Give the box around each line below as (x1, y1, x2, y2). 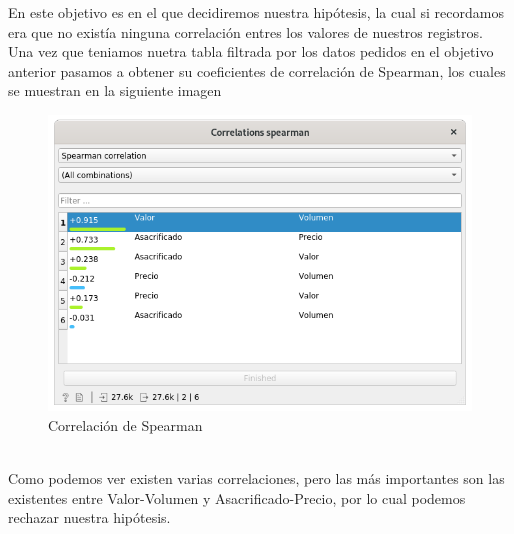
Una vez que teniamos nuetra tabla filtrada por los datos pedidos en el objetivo (8, 41, 494, 62)
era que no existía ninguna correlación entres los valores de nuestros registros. (8, 21, 483, 42)
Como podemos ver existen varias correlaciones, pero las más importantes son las (8, 468, 505, 489)
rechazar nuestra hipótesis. (8, 507, 171, 528)
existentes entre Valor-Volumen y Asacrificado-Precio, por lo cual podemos (8, 487, 466, 508)
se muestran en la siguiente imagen (8, 80, 222, 101)
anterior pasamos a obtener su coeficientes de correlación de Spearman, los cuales (8, 60, 506, 81)
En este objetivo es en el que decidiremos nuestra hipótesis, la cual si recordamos (8, 2, 504, 22)
